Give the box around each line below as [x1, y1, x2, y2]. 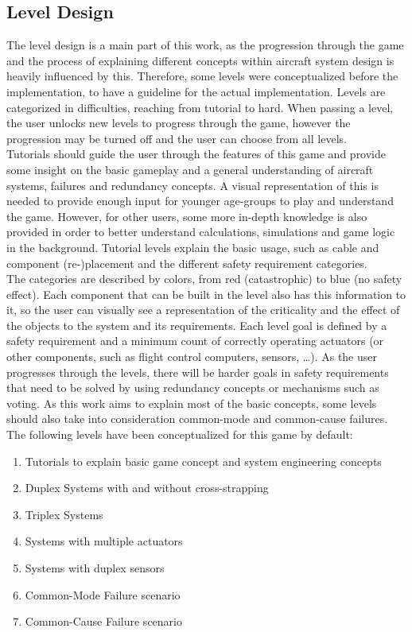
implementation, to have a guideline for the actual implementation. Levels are [6, 83, 386, 99]
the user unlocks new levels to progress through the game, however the [6, 114, 351, 131]
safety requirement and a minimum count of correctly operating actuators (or [6, 332, 384, 349]
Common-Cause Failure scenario [25, 613, 182, 630]
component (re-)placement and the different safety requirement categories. [6, 254, 367, 271]
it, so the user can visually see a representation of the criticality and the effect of [6, 301, 400, 318]
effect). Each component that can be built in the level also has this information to [6, 285, 406, 302]
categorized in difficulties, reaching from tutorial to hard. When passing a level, [6, 99, 394, 115]
